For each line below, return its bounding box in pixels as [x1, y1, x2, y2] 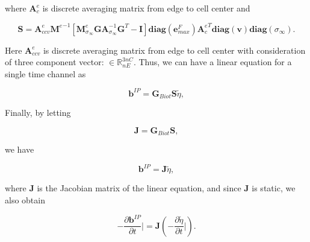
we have [5, 143, 34, 156]
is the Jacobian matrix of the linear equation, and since [37, 182, 241, 194]
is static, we [252, 182, 296, 194]
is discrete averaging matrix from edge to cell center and [42, 2, 250, 14]
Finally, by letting [5, 106, 71, 119]
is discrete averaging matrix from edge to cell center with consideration [43, 43, 306, 56]
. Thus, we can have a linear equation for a [133, 56, 292, 68]
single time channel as [5, 67, 86, 80]
